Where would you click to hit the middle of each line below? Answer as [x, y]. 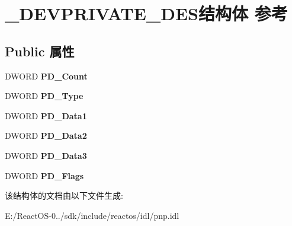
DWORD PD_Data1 [46, 115]
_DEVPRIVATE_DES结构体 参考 [146, 13]
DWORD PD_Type [44, 96]
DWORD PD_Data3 [46, 155]
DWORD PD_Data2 [46, 136]
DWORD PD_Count [46, 76]
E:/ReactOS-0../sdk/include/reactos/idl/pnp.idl [92, 215]
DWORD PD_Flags [44, 175]
